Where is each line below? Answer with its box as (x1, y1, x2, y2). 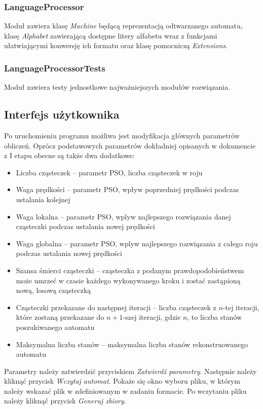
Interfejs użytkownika (4, 106, 120, 122)
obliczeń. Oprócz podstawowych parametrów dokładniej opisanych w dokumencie (4, 140, 256, 151)
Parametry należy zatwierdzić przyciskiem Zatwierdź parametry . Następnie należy (4, 365, 257, 376)
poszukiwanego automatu (16, 321, 95, 332)
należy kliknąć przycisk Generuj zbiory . (4, 395, 126, 406)
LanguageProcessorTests (4, 61, 105, 74)
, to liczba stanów (187, 312, 242, 322)
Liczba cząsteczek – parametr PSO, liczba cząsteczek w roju (16, 167, 203, 177)
